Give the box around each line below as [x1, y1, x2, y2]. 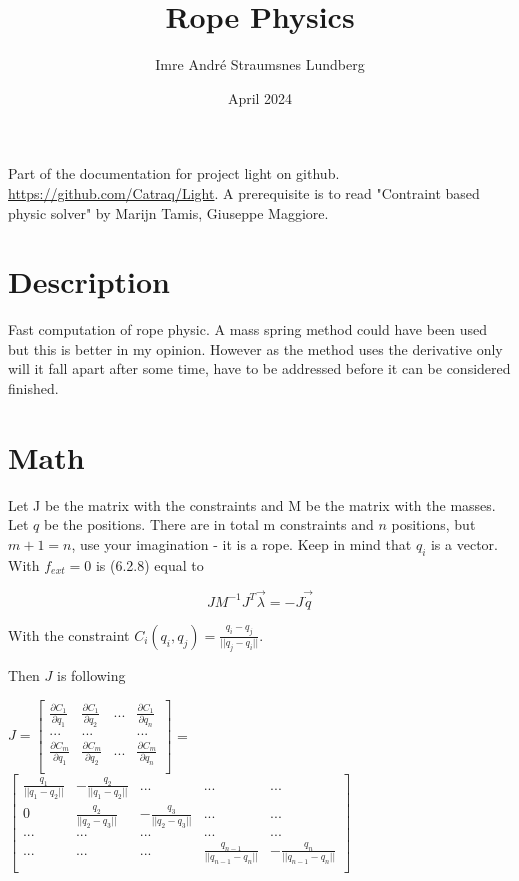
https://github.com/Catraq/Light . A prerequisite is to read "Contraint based [8, 182, 480, 203]
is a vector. [430, 533, 498, 554]
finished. [8, 378, 59, 398]
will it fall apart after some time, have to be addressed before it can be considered [8, 358, 511, 379]
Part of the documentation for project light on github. [8, 163, 340, 184]
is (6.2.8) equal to [95, 554, 204, 575]
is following [57, 664, 126, 685]
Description [8, 261, 171, 302]
